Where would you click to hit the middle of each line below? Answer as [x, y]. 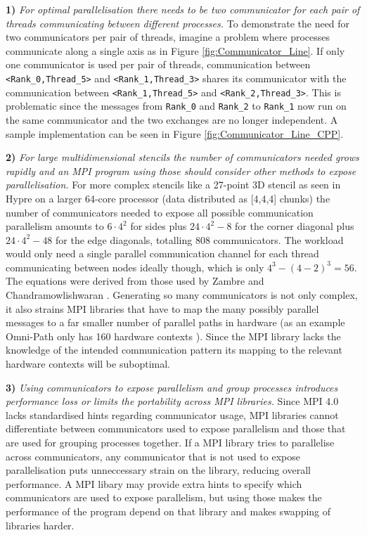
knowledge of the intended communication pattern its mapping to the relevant [174, 350]
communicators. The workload [278, 239]
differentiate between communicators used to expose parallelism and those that [176, 428]
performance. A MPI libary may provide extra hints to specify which [154, 483]
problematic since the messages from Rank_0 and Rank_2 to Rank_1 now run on [176, 106]
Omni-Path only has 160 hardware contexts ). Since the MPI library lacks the [173, 336]
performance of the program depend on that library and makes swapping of [168, 511]
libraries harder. [40, 525]
